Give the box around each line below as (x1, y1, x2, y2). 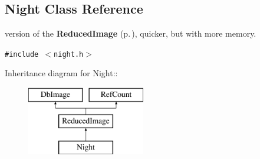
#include (5, 50, 39, 59)
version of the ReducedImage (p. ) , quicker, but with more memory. (5, 27, 256, 40)
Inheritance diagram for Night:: (5, 67, 118, 79)
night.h (54, 50, 84, 59)
